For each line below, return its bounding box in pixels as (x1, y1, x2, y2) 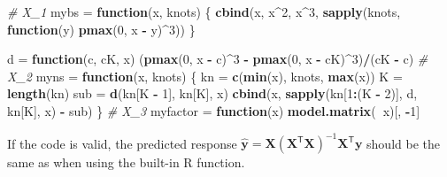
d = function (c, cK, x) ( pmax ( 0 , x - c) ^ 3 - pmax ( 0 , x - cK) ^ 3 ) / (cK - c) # (7, 50, 428, 68)
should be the (366, 134, 440, 152)
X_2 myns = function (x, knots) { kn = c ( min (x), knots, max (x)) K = (7, 66, 403, 85)
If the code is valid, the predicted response (7, 134, 237, 152)
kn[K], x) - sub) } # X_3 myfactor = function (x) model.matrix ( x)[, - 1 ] (7, 101, 420, 119)
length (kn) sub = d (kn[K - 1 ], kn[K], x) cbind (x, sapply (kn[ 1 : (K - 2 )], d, (7, 84, 418, 103)
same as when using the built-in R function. (7, 153, 245, 172)
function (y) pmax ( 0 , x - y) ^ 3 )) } (7, 19, 196, 38)
